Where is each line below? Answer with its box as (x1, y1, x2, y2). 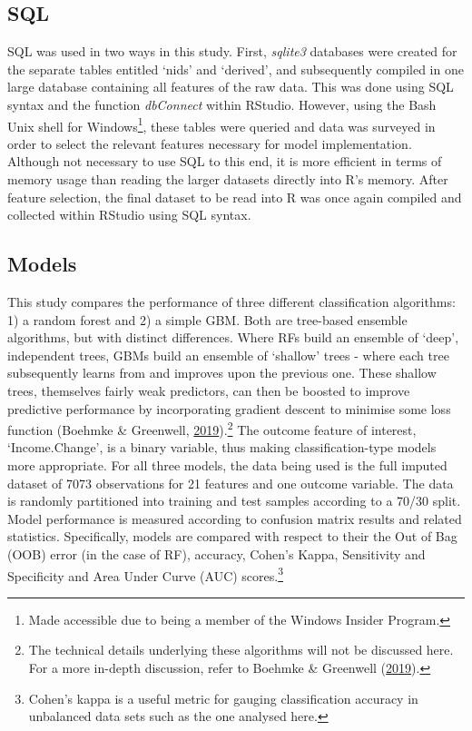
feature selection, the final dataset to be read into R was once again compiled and (7, 187, 462, 206)
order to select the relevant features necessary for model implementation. (7, 133, 412, 153)
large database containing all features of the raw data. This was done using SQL (7, 77, 454, 96)
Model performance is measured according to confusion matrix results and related (7, 509, 462, 528)
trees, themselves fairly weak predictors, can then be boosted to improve (7, 380, 410, 400)
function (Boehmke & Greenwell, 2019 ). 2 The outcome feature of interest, (7, 418, 417, 439)
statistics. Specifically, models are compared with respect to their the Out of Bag (7, 527, 457, 546)
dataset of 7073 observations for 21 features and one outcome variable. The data (7, 473, 454, 492)
